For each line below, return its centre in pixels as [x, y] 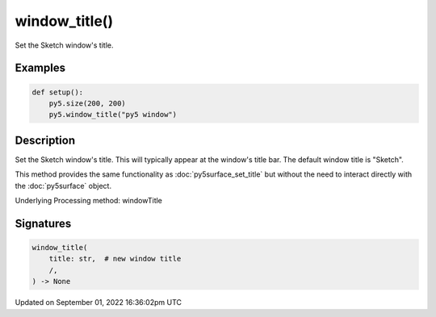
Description [45, 140]
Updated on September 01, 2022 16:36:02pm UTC [98, 302]
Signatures [43, 223]
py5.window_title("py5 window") [113, 115]
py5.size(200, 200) [88, 103]
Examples [40, 68]
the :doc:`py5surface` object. [63, 186]
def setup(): [58, 92]
